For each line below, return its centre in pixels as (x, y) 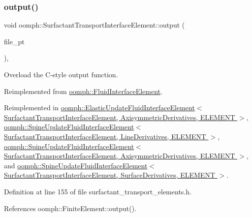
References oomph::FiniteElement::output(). (70, 208)
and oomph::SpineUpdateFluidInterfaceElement (76, 165)
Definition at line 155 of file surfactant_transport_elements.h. (98, 191)
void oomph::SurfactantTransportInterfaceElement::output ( (94, 25)
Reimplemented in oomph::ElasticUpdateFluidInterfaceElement (99, 108)
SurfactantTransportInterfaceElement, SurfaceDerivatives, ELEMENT (110, 175)
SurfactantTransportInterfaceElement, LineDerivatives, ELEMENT (105, 136)
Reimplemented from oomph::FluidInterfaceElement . (83, 91)
